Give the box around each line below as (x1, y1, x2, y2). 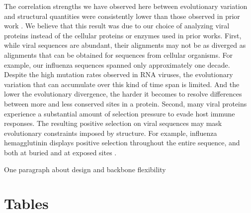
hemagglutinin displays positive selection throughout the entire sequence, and (4, 137, 240, 148)
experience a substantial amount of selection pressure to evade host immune (4, 108, 235, 118)
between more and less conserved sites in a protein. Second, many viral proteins (4, 98, 247, 108)
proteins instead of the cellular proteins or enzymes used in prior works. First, (4, 30, 242, 40)
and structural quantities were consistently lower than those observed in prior (4, 10, 240, 21)
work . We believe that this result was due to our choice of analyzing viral (4, 20, 230, 31)
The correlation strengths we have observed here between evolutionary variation (4, 1, 248, 11)
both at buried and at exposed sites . (4, 147, 117, 157)
